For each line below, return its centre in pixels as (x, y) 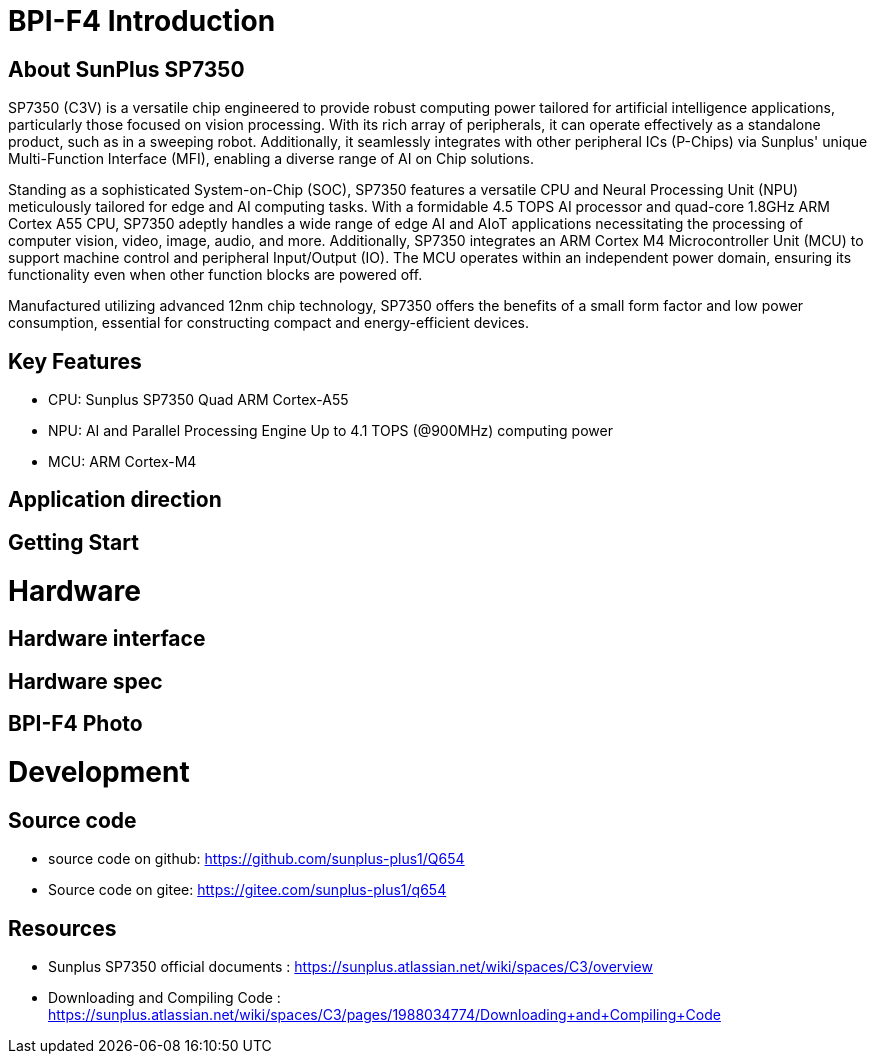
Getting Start (73, 542)
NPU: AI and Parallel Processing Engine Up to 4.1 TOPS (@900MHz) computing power (330, 431)
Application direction (115, 500)
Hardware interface (107, 639)
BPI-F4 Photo (75, 724)
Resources (62, 928)
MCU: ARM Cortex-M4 (122, 462)
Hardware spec (85, 681)
